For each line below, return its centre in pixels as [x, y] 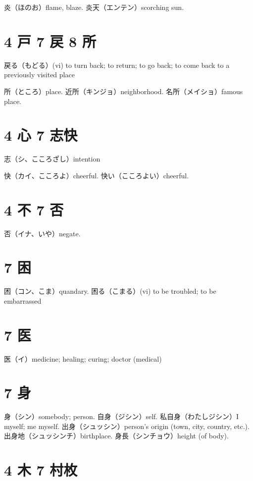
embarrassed [23, 300]
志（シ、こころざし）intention [52, 159]
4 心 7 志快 [41, 135]
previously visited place [39, 75]
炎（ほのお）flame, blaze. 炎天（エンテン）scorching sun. [94, 7]
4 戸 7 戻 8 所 [50, 41]
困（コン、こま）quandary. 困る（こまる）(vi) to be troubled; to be [110, 291]
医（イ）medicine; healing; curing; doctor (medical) [83, 358]
